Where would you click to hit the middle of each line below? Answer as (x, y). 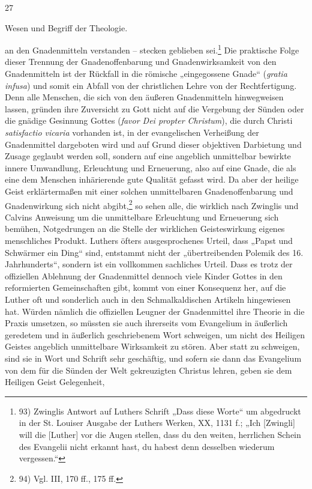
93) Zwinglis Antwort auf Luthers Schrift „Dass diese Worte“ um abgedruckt (160, 411)
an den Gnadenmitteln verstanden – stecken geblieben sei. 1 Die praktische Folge (152, 49)
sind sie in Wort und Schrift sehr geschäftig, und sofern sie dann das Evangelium (153, 358)
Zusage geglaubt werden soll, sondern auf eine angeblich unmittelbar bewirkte (148, 156)
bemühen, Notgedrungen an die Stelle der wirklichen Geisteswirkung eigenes (145, 229)
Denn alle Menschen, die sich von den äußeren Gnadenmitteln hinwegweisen (144, 97)
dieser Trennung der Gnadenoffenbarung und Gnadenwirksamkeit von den (141, 62)
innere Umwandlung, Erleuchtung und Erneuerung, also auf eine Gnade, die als (151, 167)
